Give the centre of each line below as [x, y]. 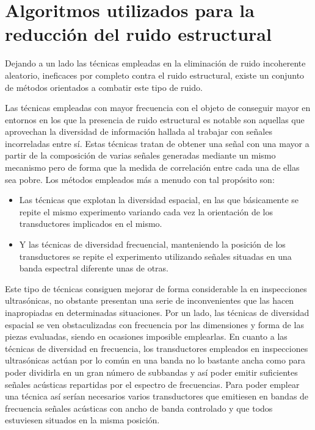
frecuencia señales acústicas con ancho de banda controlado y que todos [139, 408]
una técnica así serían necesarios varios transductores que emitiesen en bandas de [157, 396]
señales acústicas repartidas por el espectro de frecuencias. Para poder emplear [152, 384]
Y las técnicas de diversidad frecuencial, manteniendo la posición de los [152, 244]
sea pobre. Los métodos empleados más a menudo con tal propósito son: [140, 179]
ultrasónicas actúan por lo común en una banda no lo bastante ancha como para [155, 360]
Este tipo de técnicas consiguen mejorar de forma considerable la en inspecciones [156, 288]
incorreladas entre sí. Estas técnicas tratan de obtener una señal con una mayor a [157, 143]
